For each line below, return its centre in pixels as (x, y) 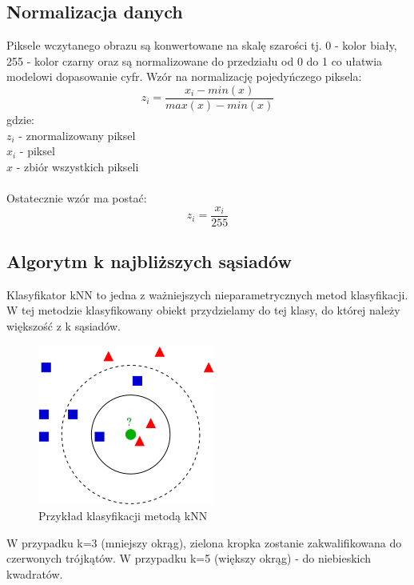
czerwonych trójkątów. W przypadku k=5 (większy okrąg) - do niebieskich (189, 558)
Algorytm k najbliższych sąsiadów (149, 261)
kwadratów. (35, 574)
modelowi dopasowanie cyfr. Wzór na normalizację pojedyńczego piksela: (184, 76)
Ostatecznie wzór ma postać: (77, 198)
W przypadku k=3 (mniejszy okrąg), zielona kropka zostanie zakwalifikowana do (204, 542)
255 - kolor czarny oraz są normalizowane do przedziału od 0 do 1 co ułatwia (195, 60)
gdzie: (20, 120)
